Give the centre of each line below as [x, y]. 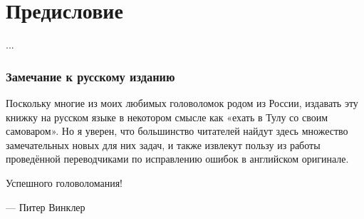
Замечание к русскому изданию [90, 76]
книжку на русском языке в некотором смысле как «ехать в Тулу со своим [167, 117]
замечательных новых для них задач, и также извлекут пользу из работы [163, 144]
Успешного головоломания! [64, 182]
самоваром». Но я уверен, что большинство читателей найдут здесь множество [177, 131]
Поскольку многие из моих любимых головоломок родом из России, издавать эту [182, 102]
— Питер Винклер [46, 207]
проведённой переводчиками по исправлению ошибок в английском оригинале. [177, 159]
